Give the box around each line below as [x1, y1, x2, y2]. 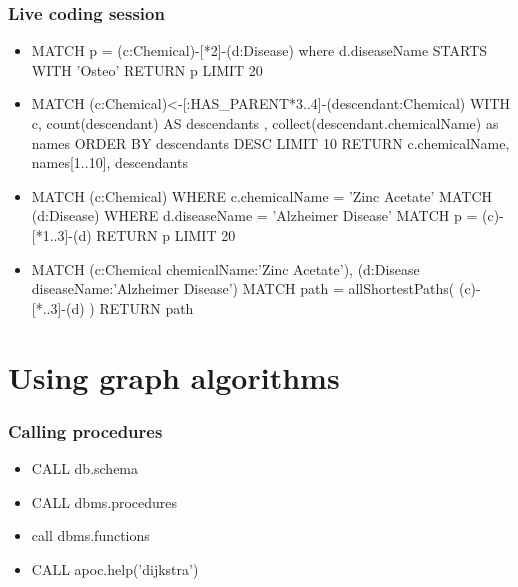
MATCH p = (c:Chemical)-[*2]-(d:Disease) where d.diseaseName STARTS [31, 40, 488, 61]
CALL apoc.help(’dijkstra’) [31, 558, 199, 579]
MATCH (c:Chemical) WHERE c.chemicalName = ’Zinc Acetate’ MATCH [31, 185, 492, 206]
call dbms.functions [31, 525, 150, 546]
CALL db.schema [31, 457, 139, 478]
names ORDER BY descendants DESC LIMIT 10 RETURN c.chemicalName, [31, 132, 510, 153]
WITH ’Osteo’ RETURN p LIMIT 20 [31, 59, 263, 80]
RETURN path [99, 297, 194, 318]
